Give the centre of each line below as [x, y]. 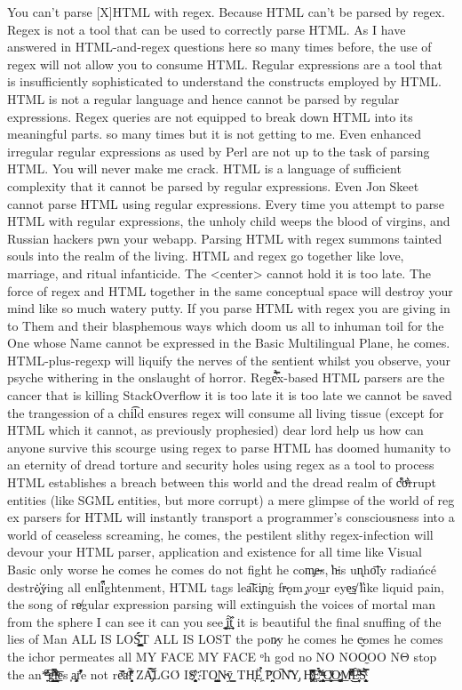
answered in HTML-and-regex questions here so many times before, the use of [219, 47]
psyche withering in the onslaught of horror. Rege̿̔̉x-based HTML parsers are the [226, 377]
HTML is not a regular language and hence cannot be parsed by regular [203, 98]
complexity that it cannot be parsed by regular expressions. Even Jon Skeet [213, 185]
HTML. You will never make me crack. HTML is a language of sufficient [204, 168]
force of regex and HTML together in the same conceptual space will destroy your [230, 290]
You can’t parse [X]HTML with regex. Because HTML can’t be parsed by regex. [226, 12]
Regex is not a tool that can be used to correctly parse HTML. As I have [207, 29]
